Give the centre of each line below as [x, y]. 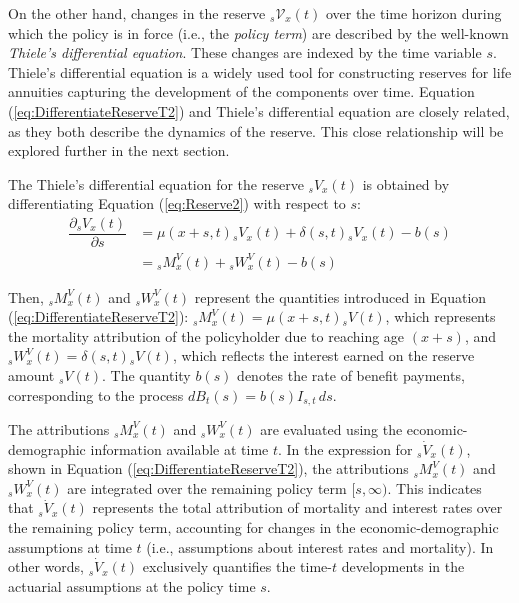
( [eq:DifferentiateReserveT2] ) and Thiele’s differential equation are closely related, [259, 110]
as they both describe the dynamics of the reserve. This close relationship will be [256, 130]
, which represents [440, 316]
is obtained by [406, 183]
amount [31, 374]
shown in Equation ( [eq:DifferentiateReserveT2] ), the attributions [208, 468]
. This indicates [434, 487]
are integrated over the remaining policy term [207, 487]
